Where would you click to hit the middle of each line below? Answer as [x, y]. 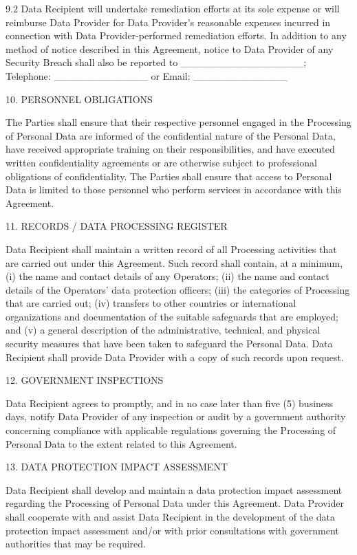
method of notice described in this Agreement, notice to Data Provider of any [170, 48]
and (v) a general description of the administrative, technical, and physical [163, 330]
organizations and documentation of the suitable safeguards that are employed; [172, 316]
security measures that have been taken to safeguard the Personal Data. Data [169, 344]
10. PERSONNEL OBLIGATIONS [79, 99]
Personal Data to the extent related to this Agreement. [121, 443]
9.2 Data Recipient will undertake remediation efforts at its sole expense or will [173, 8]
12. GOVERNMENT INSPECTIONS [85, 380]
